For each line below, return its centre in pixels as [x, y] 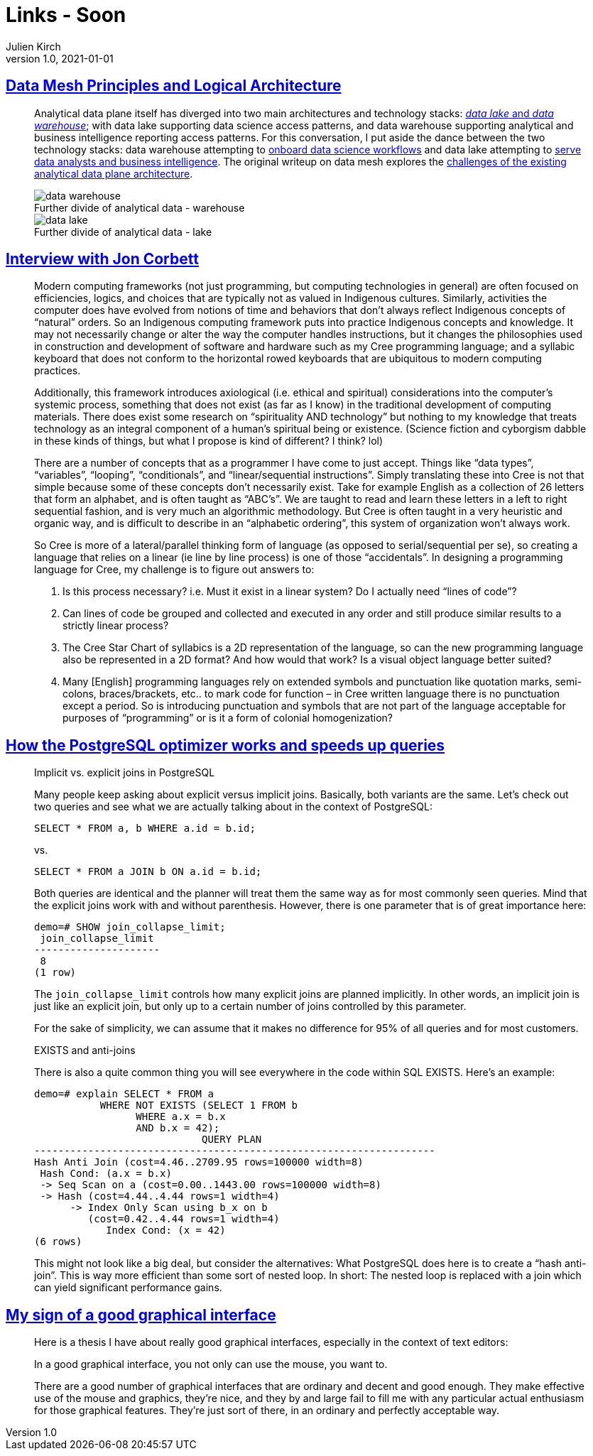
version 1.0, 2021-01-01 [60, 58]
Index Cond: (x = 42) [166, 1230]
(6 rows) [58, 1242]
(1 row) [55, 973]
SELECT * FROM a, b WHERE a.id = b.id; [145, 828]
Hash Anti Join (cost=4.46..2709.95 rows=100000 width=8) [199, 1162]
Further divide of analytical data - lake [123, 232]
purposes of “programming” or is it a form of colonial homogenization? [228, 718]
